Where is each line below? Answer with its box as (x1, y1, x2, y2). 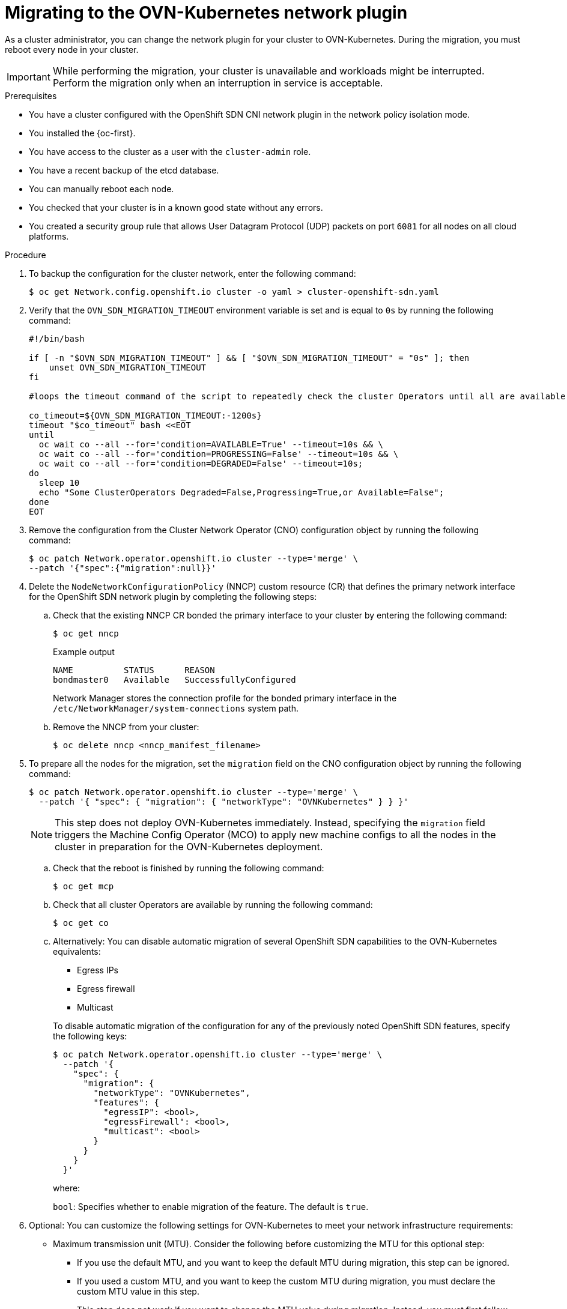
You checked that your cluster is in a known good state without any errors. (29, 202, 323, 213)
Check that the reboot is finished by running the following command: (53, 862, 324, 873)
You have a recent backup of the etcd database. (29, 165, 219, 175)
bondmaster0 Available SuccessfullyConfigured (53, 674, 296, 685)
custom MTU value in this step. (77, 1286, 199, 1296)
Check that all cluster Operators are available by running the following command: (53, 899, 373, 910)
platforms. (29, 231, 69, 241)
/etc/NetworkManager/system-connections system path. (53, 703, 299, 713)
